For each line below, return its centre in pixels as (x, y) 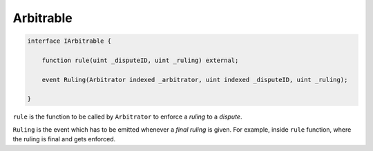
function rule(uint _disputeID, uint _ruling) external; (140, 60)
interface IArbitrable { (69, 41)
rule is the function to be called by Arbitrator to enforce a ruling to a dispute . (127, 117)
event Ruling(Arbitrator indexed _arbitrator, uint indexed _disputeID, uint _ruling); (195, 80)
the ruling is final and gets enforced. (64, 139)
